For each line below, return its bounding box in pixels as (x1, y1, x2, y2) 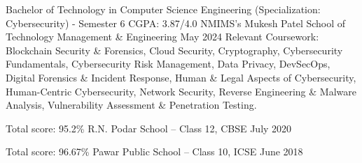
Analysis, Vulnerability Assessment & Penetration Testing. (6, 98, 257, 112)
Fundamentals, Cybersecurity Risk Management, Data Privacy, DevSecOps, (6, 56, 330, 71)
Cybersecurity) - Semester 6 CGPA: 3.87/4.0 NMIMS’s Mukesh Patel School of (6, 15, 346, 30)
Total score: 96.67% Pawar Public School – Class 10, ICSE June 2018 (6, 144, 303, 159)
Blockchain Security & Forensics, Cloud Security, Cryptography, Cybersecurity (6, 42, 343, 57)
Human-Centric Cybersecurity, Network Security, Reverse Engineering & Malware (6, 84, 356, 98)
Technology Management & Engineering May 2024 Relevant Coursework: (6, 29, 319, 44)
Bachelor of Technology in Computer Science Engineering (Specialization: (6, 2, 321, 16)
